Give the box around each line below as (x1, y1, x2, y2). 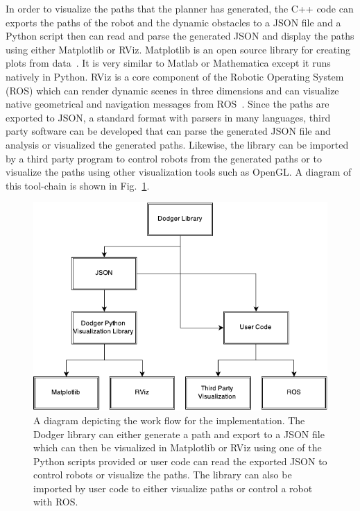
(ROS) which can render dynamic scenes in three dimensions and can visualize (6, 83, 339, 97)
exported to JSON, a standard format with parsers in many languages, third (6, 110, 331, 124)
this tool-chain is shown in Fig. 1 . (6, 178, 150, 192)
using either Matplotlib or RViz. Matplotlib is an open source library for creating (6, 42, 350, 56)
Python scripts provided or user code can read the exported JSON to (33, 453, 327, 468)
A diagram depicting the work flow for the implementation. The (33, 412, 305, 427)
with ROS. (33, 494, 78, 509)
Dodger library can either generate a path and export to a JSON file (33, 426, 325, 441)
